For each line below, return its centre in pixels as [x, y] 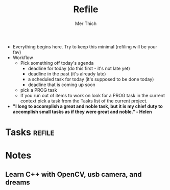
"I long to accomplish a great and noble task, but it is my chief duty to [88, 106]
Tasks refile [30, 132]
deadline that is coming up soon [62, 85]
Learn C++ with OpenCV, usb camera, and [74, 174]
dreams [18, 182]
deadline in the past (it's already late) [67, 74]
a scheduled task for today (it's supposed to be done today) [91, 79]
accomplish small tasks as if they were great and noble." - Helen [82, 112]
